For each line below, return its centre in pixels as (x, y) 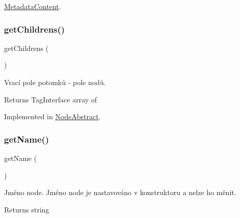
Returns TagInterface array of (51, 99)
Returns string (27, 209)
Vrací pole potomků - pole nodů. (55, 82)
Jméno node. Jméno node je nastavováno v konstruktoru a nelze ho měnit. (120, 192)
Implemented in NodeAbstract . (52, 116)
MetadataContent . (33, 6)
